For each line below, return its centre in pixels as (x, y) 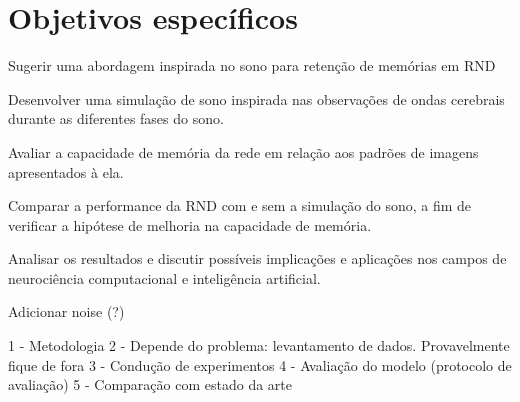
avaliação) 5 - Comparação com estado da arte (150, 384)
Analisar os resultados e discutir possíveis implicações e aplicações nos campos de (257, 258)
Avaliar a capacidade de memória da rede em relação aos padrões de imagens (243, 151)
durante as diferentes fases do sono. (116, 118)
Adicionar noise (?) (66, 311)
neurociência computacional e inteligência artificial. (164, 277)
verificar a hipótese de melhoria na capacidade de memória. (190, 224)
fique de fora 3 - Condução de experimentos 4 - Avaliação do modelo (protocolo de (260, 364)
